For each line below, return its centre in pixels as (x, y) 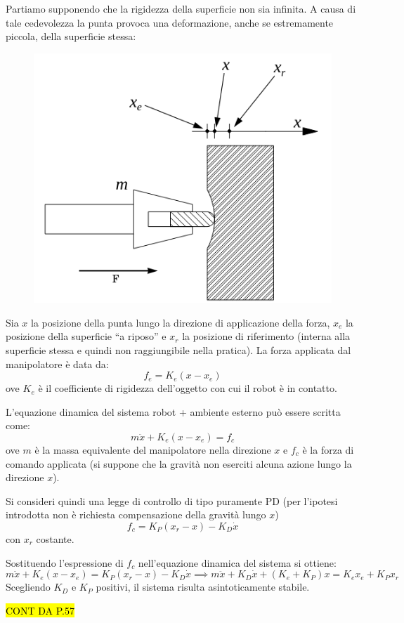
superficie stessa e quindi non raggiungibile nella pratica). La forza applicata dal (178, 350)
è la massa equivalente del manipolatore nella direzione (153, 449)
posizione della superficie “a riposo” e (86, 336)
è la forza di (328, 449)
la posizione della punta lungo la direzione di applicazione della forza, (181, 322)
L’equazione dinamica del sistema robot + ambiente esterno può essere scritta (173, 411)
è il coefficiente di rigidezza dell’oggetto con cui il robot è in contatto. (188, 388)
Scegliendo (28, 587)
